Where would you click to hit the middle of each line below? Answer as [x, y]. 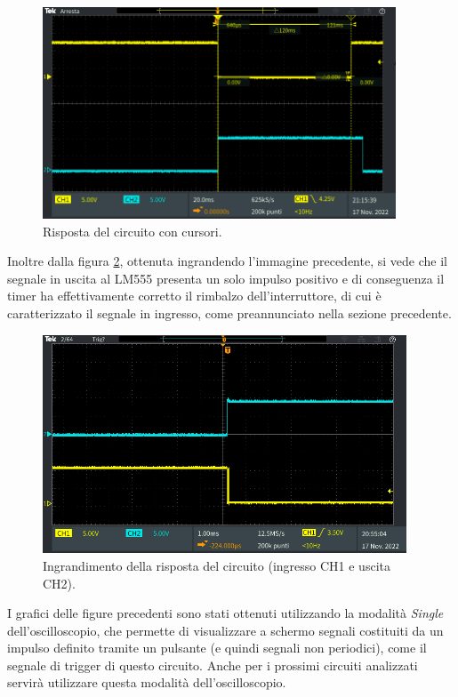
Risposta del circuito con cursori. [133, 231]
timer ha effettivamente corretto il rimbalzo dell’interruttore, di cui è [194, 296]
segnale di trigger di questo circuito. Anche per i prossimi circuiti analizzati [213, 665]
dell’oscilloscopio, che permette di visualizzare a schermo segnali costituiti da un [225, 630]
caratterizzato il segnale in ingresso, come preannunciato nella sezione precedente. [229, 313]
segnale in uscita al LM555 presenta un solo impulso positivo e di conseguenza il [226, 278]
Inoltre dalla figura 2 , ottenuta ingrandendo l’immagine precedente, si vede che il [227, 261]
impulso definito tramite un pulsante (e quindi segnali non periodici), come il [217, 648]
